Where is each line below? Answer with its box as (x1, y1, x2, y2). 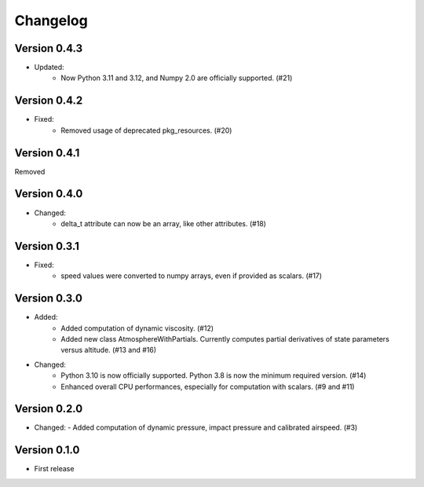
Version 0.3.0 (14, 291, 82, 306)
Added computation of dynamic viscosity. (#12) (60, 323, 214, 333)
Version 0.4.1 (14, 146, 80, 159)
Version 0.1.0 (14, 444, 80, 457)
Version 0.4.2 (14, 94, 83, 108)
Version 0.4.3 (14, 42, 82, 55)
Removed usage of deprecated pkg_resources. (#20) (60, 126, 232, 135)
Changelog (14, 12, 88, 29)
